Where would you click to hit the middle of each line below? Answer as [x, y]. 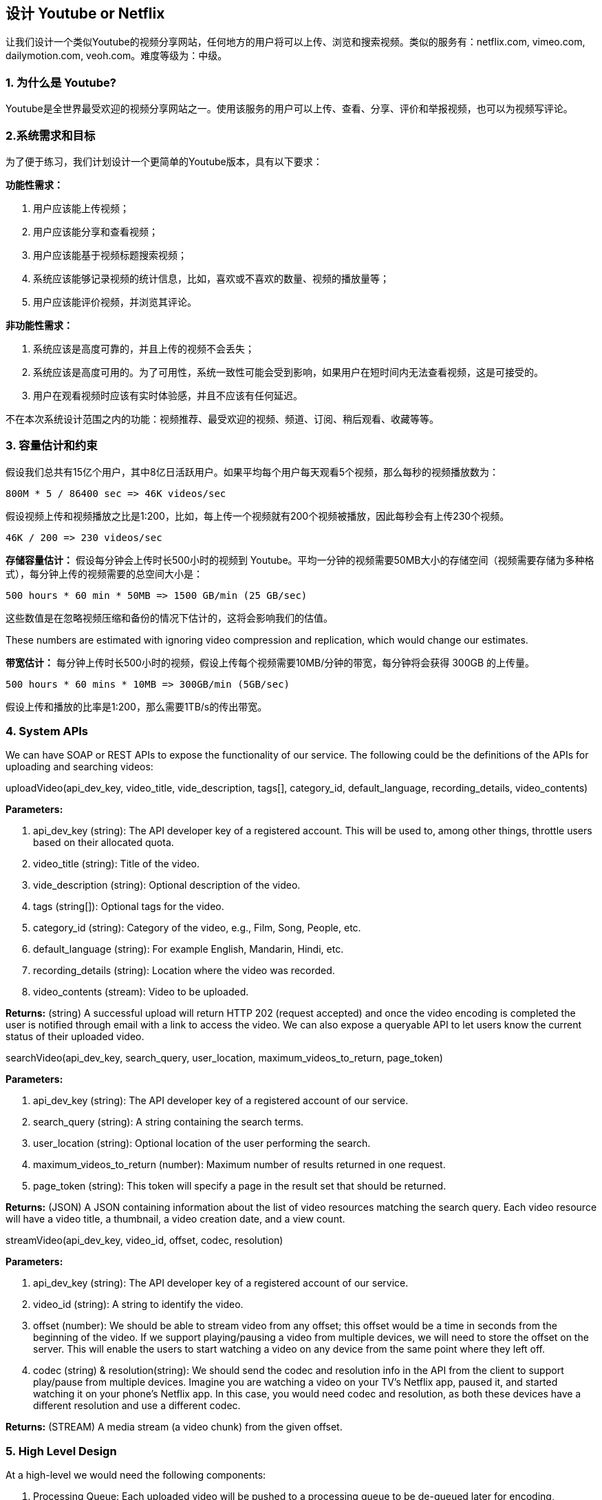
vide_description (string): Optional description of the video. [167, 885]
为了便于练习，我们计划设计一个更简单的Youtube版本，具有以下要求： [164, 161]
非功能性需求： [39, 325]
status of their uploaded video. [75, 1037]
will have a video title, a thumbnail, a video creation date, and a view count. [175, 1219]
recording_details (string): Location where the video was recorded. [184, 971]
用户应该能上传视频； [81, 208]
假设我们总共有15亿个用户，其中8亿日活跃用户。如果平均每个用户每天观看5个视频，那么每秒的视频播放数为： [252, 472]
